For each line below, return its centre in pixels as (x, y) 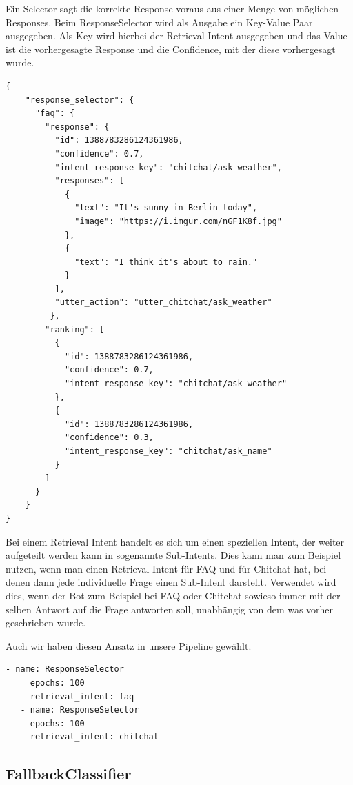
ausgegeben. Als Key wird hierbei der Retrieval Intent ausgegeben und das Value (176, 36)
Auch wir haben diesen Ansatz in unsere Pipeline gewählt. (129, 645)
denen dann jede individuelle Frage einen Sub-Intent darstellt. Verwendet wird (171, 582)
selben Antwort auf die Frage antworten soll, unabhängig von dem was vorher (170, 609)
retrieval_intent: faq (82, 696)
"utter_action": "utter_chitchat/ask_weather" (163, 302)
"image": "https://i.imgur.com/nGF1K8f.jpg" (178, 221)
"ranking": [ (75, 329)
